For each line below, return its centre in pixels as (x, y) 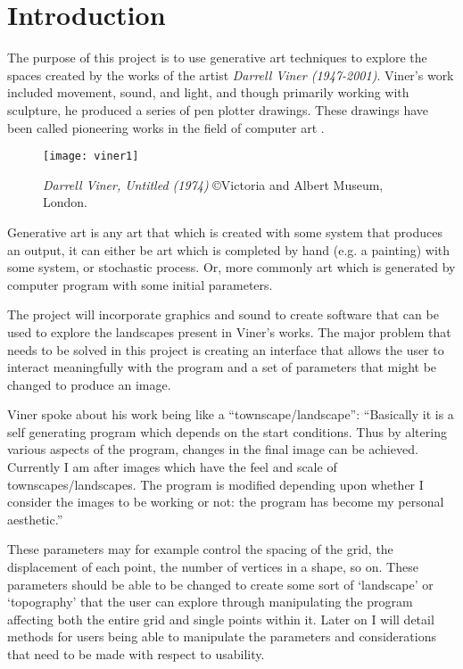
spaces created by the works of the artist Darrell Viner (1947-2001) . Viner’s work (231, 74)
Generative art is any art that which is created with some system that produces (225, 231)
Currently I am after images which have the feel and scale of (172, 467)
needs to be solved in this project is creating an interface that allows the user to (226, 349)
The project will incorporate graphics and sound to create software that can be (223, 314)
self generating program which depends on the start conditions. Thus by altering (227, 431)
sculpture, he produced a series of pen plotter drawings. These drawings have (218, 109)
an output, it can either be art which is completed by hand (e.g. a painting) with (229, 249)
